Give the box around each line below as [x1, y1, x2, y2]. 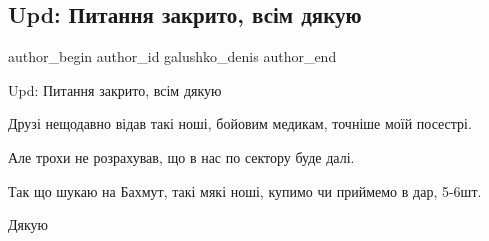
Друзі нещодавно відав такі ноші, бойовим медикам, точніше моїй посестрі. [8, 113, 472, 134]
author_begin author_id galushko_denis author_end [8, 46, 337, 67]
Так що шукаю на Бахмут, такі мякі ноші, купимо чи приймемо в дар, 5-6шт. [8, 180, 482, 201]
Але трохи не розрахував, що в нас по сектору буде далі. [8, 146, 355, 167]
